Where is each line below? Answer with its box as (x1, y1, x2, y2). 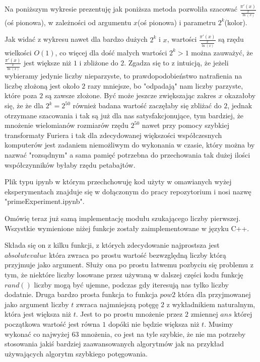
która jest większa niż (5, 309, 72, 319)
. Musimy (204, 318, 233, 329)
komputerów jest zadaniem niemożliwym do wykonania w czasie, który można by (5, 139, 255, 150)
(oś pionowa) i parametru (138, 17, 216, 27)
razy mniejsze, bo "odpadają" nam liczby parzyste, (88, 80, 243, 91)
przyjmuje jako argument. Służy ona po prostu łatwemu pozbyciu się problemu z (5, 259, 253, 270)
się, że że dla (5, 100, 44, 111)
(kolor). (224, 17, 247, 27)
